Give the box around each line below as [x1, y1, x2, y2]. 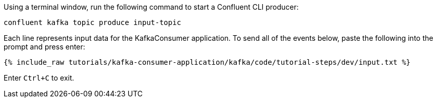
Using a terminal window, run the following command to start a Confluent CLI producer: [4, 3, 299, 11]
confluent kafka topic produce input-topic [4, 18, 181, 27]
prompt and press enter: [4, 42, 85, 51]
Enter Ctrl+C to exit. [4, 73, 74, 82]
